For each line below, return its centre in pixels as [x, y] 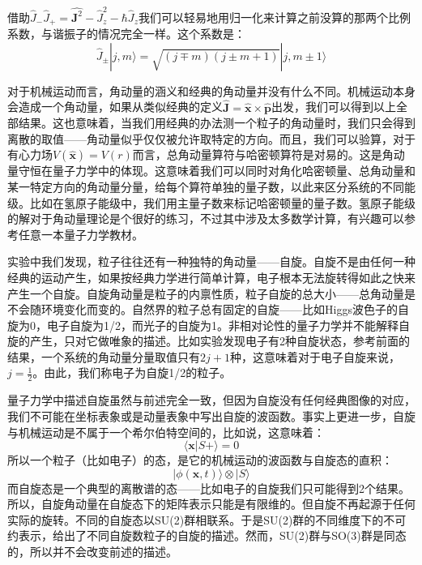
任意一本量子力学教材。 [81, 234]
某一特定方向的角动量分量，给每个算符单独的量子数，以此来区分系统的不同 [206, 186]
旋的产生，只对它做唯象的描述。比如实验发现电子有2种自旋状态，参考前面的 [209, 341]
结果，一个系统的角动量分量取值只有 [104, 356]
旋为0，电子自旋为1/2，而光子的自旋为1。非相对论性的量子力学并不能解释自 [209, 325]
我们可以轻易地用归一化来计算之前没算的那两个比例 [274, 17]
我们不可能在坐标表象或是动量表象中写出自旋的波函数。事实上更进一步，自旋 [211, 415]
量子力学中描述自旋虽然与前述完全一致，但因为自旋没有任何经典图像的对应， [211, 400]
